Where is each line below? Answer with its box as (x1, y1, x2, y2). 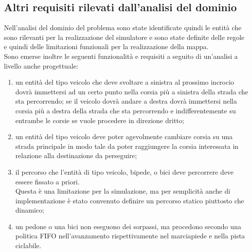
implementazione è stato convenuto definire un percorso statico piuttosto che (15, 195, 244, 205)
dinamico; (15, 205, 44, 215)
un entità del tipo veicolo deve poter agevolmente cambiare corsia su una (15, 131, 233, 142)
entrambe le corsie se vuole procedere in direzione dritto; (15, 115, 184, 125)
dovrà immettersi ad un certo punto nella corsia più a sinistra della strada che (15, 86, 248, 96)
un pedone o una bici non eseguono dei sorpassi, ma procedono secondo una (15, 221, 241, 231)
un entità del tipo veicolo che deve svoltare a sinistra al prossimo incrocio (15, 77, 234, 87)
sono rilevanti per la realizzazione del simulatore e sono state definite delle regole (4, 32, 245, 42)
